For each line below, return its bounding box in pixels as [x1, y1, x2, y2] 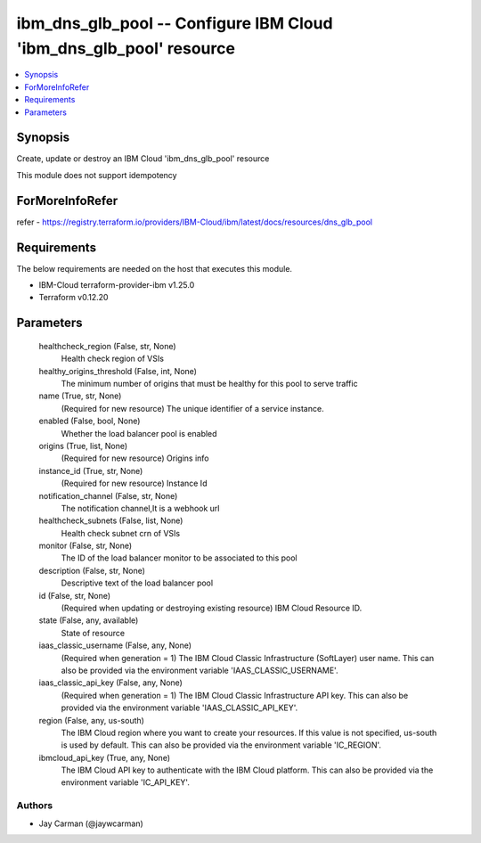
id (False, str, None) [38, 590, 111, 601]
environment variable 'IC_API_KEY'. [61, 777, 191, 788]
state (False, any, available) [38, 615, 139, 626]
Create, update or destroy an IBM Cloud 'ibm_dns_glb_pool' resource [16, 153, 270, 164]
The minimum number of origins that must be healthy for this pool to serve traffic [61, 378, 358, 389]
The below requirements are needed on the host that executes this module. [16, 263, 293, 274]
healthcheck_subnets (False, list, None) [38, 515, 183, 526]
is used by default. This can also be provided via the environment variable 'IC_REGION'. [61, 740, 382, 750]
